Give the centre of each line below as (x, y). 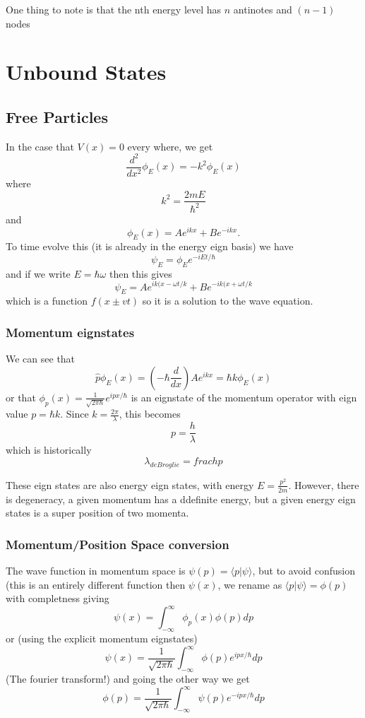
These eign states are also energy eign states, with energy (130, 484)
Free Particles (57, 116)
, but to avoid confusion (304, 570)
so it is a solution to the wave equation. (228, 301)
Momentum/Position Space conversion (118, 544)
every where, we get (170, 146)
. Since (74, 414)
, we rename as (250, 584)
